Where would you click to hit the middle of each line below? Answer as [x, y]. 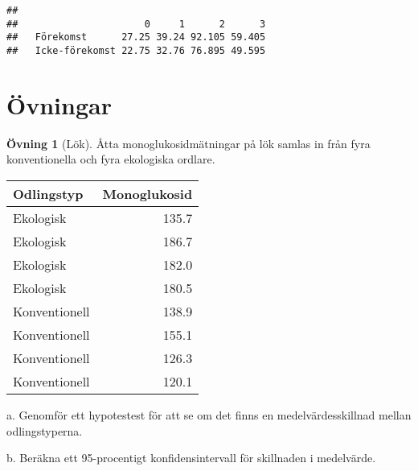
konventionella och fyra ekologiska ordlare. [111, 159]
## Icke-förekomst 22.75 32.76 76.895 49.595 [136, 50]
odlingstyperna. [45, 430]
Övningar [59, 104]
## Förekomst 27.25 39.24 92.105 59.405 [136, 37]
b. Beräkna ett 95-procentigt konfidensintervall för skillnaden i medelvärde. [191, 458]
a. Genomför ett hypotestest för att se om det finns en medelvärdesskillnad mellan [209, 414]
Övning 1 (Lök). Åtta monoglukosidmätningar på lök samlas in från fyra [189, 143]
